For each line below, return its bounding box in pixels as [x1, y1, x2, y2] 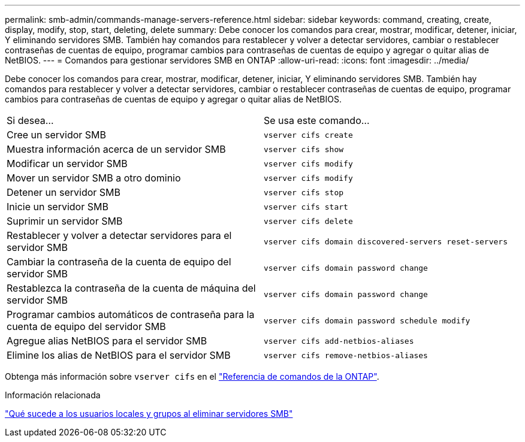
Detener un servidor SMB [7, 186, 121, 198]
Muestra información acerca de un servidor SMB [7, 143, 226, 155]
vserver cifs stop [264, 187, 344, 197]
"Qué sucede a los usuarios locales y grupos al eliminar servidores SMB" [5, 408, 293, 419]
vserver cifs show [264, 144, 344, 154]
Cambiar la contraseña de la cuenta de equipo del [7, 256, 231, 268]
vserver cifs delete [264, 216, 353, 226]
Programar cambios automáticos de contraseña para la [7, 308, 255, 320]
